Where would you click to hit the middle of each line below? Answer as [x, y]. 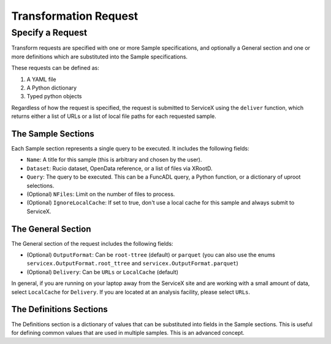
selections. [40, 186]
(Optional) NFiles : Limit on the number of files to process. [101, 194]
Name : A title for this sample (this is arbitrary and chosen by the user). [114, 160]
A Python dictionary [51, 88]
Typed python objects [54, 96]
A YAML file [41, 79]
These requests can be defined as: [55, 68]
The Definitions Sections [60, 309]
